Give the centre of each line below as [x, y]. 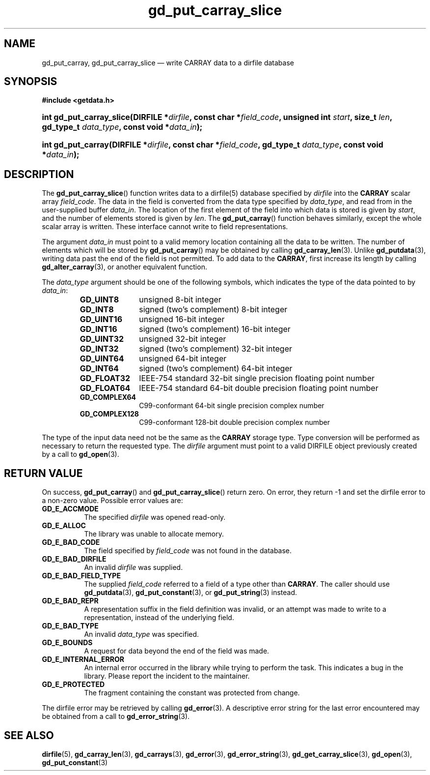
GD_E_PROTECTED [73, 685]
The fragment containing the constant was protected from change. [192, 693]
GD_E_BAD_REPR [70, 601]
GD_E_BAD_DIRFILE [74, 559]
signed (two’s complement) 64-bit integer [216, 369]
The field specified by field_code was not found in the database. [188, 551]
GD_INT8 [97, 310]
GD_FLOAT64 [105, 388]
